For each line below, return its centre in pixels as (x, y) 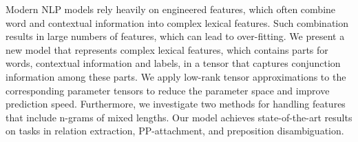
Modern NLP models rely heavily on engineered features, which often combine (171, 9)
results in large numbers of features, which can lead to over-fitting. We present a (175, 36)
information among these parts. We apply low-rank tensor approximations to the (176, 76)
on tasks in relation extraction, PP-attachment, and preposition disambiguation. (175, 131)
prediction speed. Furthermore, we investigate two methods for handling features (176, 104)
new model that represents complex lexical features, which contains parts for (167, 49)
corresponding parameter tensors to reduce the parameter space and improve (168, 90)
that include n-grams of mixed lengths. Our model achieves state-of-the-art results (179, 117)
